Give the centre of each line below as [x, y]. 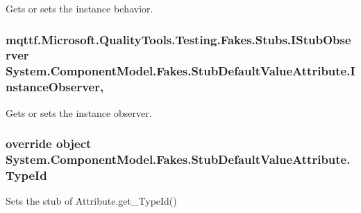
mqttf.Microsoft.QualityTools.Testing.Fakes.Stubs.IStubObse [178, 39]
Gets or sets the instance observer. [79, 112]
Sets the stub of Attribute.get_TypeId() [91, 201]
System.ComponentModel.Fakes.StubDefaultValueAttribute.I [180, 71]
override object [49, 143]
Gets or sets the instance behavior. [79, 8]
